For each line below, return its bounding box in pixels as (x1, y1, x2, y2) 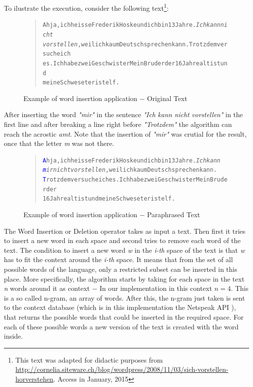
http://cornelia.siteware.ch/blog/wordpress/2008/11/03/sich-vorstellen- (15, 364, 229, 374)
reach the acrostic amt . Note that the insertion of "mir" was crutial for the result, (4, 128, 247, 139)
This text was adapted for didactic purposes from (15, 354, 163, 365)
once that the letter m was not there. (4, 138, 114, 148)
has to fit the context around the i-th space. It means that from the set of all (4, 254, 233, 265)
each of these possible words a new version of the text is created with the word (4, 321, 239, 331)
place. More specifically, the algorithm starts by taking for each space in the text (4, 273, 245, 284)
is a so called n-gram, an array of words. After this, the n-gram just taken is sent (4, 292, 245, 303)
